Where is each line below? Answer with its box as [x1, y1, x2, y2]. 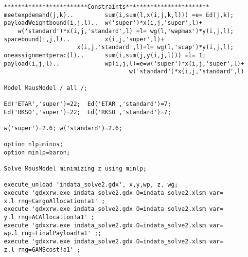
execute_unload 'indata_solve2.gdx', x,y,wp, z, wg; [4, 181, 178, 188]
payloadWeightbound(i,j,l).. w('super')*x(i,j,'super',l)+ [4, 19, 203, 27]
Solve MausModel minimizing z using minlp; [4, 165, 147, 172]
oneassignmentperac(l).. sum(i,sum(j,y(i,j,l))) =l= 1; [4, 51, 206, 59]
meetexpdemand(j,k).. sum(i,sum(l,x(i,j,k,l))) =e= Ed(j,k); [4, 11, 234, 18]
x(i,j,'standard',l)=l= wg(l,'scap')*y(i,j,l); [77, 44, 234, 51]
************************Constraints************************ [4, 3, 210, 10]
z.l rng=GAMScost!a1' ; [4, 246, 81, 253]
